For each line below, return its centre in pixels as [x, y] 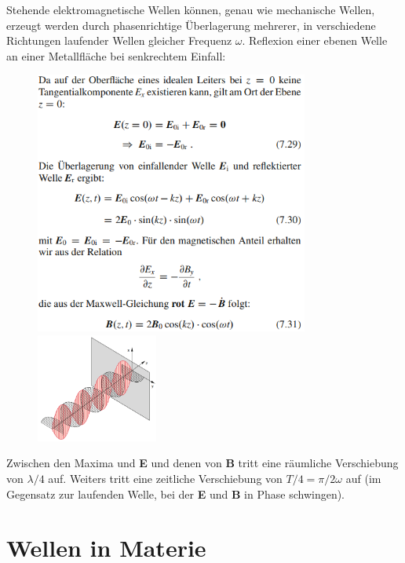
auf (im [363, 478]
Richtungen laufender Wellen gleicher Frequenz [119, 40]
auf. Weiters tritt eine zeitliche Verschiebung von [165, 478]
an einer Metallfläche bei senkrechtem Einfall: [116, 55]
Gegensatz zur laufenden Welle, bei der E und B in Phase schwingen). [176, 494]
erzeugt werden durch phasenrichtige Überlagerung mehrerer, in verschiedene [191, 25]
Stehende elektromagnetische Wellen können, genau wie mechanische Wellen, [191, 9]
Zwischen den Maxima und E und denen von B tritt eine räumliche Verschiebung [202, 463]
